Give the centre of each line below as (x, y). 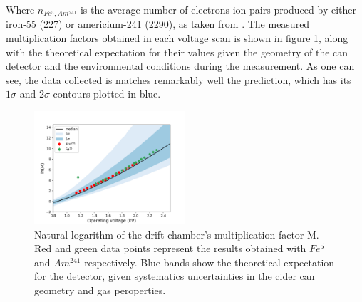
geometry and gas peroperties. (100, 290)
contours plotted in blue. (107, 94)
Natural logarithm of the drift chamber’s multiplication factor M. (177, 234)
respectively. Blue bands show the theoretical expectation (210, 262)
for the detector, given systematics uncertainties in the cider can (175, 276)
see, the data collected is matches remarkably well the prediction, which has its (179, 79)
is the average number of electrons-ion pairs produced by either (218, 9)
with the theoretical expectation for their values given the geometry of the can (177, 52)
